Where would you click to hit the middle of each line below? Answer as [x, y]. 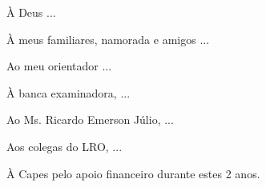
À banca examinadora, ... [69, 92]
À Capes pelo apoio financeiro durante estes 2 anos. [133, 173]
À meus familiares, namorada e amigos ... [108, 39]
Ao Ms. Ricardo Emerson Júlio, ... [90, 119]
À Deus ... [31, 12]
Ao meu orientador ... [59, 66]
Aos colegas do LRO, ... [64, 146]
